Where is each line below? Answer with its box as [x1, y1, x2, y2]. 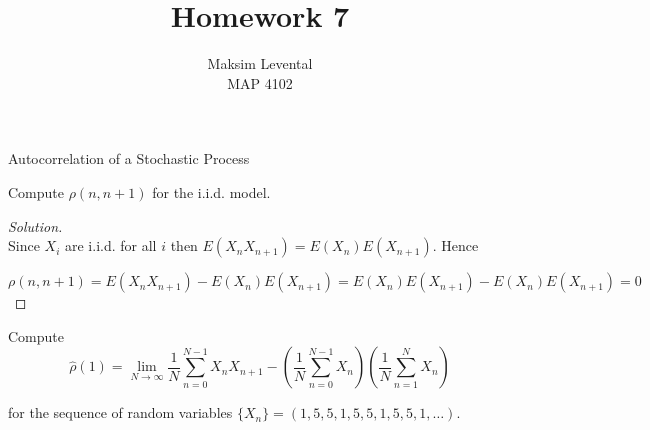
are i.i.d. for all [64, 235, 157, 256]
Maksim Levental [207, 53, 313, 74]
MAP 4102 [227, 72, 293, 93]
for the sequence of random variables [8, 402, 233, 423]
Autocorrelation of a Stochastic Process [8, 148, 250, 169]
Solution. [8, 215, 63, 236]
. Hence [432, 235, 479, 256]
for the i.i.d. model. [152, 181, 271, 202]
